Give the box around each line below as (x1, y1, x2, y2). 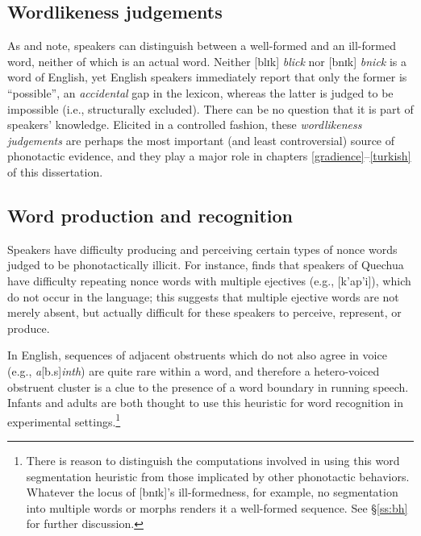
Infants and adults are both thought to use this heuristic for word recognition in (7, 394, 404, 411)
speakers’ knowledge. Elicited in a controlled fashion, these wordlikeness (7, 116, 362, 133)
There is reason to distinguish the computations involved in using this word (26, 451, 400, 468)
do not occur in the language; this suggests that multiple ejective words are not (7, 288, 399, 305)
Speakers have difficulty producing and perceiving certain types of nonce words (7, 240, 398, 257)
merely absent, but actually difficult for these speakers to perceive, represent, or (7, 304, 402, 321)
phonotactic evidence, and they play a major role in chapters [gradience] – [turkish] (7, 148, 411, 164)
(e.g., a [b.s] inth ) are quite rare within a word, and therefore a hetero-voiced (7, 362, 380, 379)
